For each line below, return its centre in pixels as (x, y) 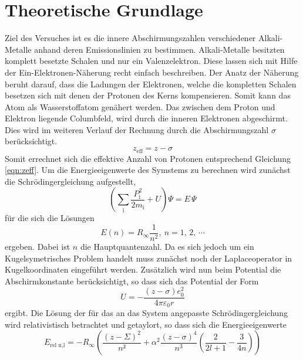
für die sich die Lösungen (50, 218)
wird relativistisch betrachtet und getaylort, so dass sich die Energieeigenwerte (146, 324)
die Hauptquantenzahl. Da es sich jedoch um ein (167, 246)
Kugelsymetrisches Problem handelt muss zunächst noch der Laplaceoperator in (149, 258)
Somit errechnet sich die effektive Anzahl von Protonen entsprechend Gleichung (148, 158)
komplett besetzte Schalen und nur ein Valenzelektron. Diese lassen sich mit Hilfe (151, 61)
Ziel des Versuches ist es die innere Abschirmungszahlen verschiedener (130, 38)
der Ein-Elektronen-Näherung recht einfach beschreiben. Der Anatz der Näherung (152, 72)
